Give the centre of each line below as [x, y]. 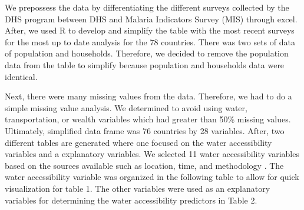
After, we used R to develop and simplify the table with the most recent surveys [150, 30]
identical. [21, 76]
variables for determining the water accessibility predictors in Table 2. [131, 200]
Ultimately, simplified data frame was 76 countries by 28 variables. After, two [145, 130]
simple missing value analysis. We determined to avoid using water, [126, 107]
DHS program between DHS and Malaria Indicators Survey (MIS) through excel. [151, 19]
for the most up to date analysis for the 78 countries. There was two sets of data [150, 41]
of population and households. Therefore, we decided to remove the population [147, 53]
